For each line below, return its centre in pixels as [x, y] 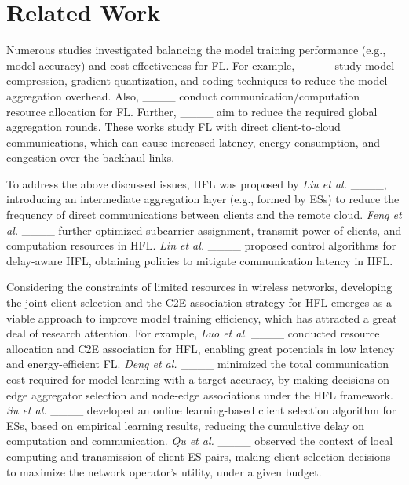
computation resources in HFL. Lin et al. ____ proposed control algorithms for [201, 245]
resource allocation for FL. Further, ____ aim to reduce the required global [192, 111]
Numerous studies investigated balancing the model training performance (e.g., [196, 50]
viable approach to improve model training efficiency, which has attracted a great [202, 317]
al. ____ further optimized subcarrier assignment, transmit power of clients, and [204, 230]
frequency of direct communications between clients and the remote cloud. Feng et [204, 215]
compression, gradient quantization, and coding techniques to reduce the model [197, 80]
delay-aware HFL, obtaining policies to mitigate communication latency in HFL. [200, 260]
